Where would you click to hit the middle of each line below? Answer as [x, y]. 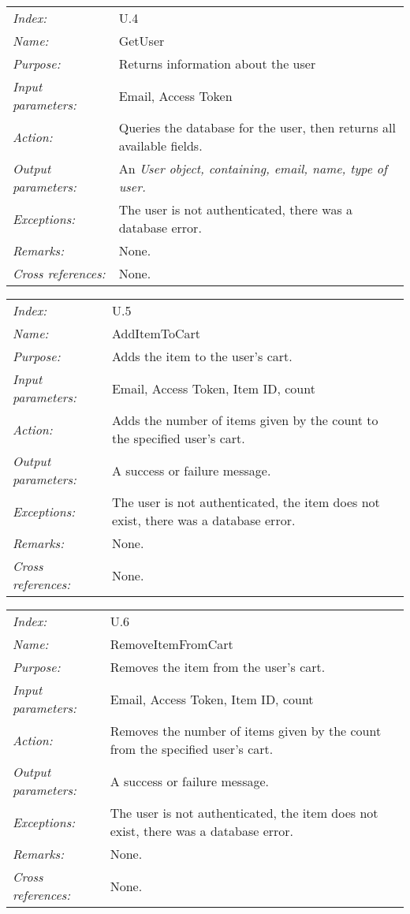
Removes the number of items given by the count [246, 731]
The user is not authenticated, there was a [236, 209]
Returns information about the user [217, 63]
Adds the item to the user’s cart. [202, 356]
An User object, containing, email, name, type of [253, 168]
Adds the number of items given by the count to [245, 420]
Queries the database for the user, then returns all [257, 127]
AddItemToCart [156, 333]
